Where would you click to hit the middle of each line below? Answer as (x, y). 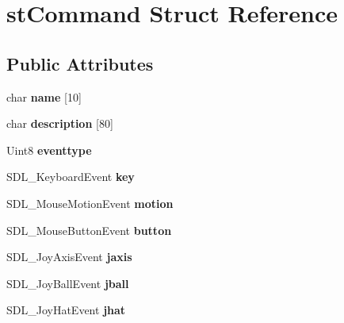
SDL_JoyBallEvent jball (68, 283)
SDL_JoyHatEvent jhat (66, 310)
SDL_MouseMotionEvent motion (90, 203)
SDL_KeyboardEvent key (71, 177)
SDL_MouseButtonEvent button (89, 230)
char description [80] (60, 123)
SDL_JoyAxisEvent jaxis (69, 257)
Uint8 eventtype (49, 150)
